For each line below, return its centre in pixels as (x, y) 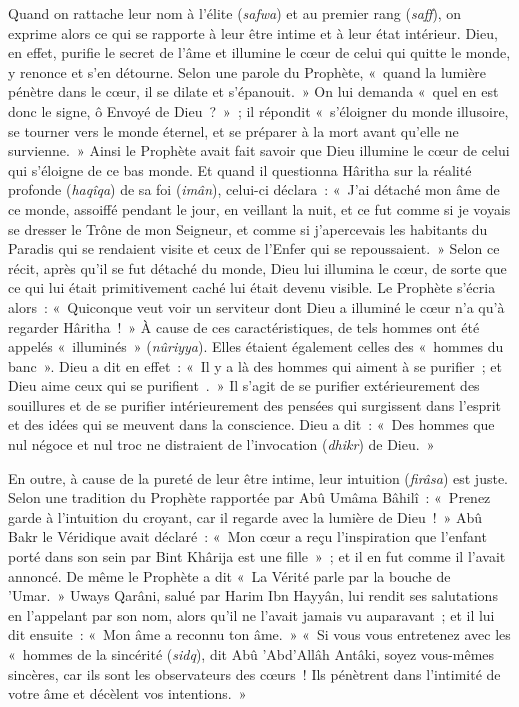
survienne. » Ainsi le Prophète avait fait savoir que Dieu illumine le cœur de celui (259, 150)
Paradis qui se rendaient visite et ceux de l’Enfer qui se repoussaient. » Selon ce (254, 248)
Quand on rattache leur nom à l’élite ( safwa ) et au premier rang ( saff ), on (235, 13)
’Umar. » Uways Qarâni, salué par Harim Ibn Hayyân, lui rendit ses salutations (253, 595)
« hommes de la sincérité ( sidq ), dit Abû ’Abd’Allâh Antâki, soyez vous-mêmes (251, 654)
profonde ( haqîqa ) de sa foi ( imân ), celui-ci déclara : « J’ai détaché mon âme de (254, 189)
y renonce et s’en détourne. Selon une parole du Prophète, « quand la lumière (247, 71)
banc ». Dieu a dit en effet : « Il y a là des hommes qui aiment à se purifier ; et (255, 365)
